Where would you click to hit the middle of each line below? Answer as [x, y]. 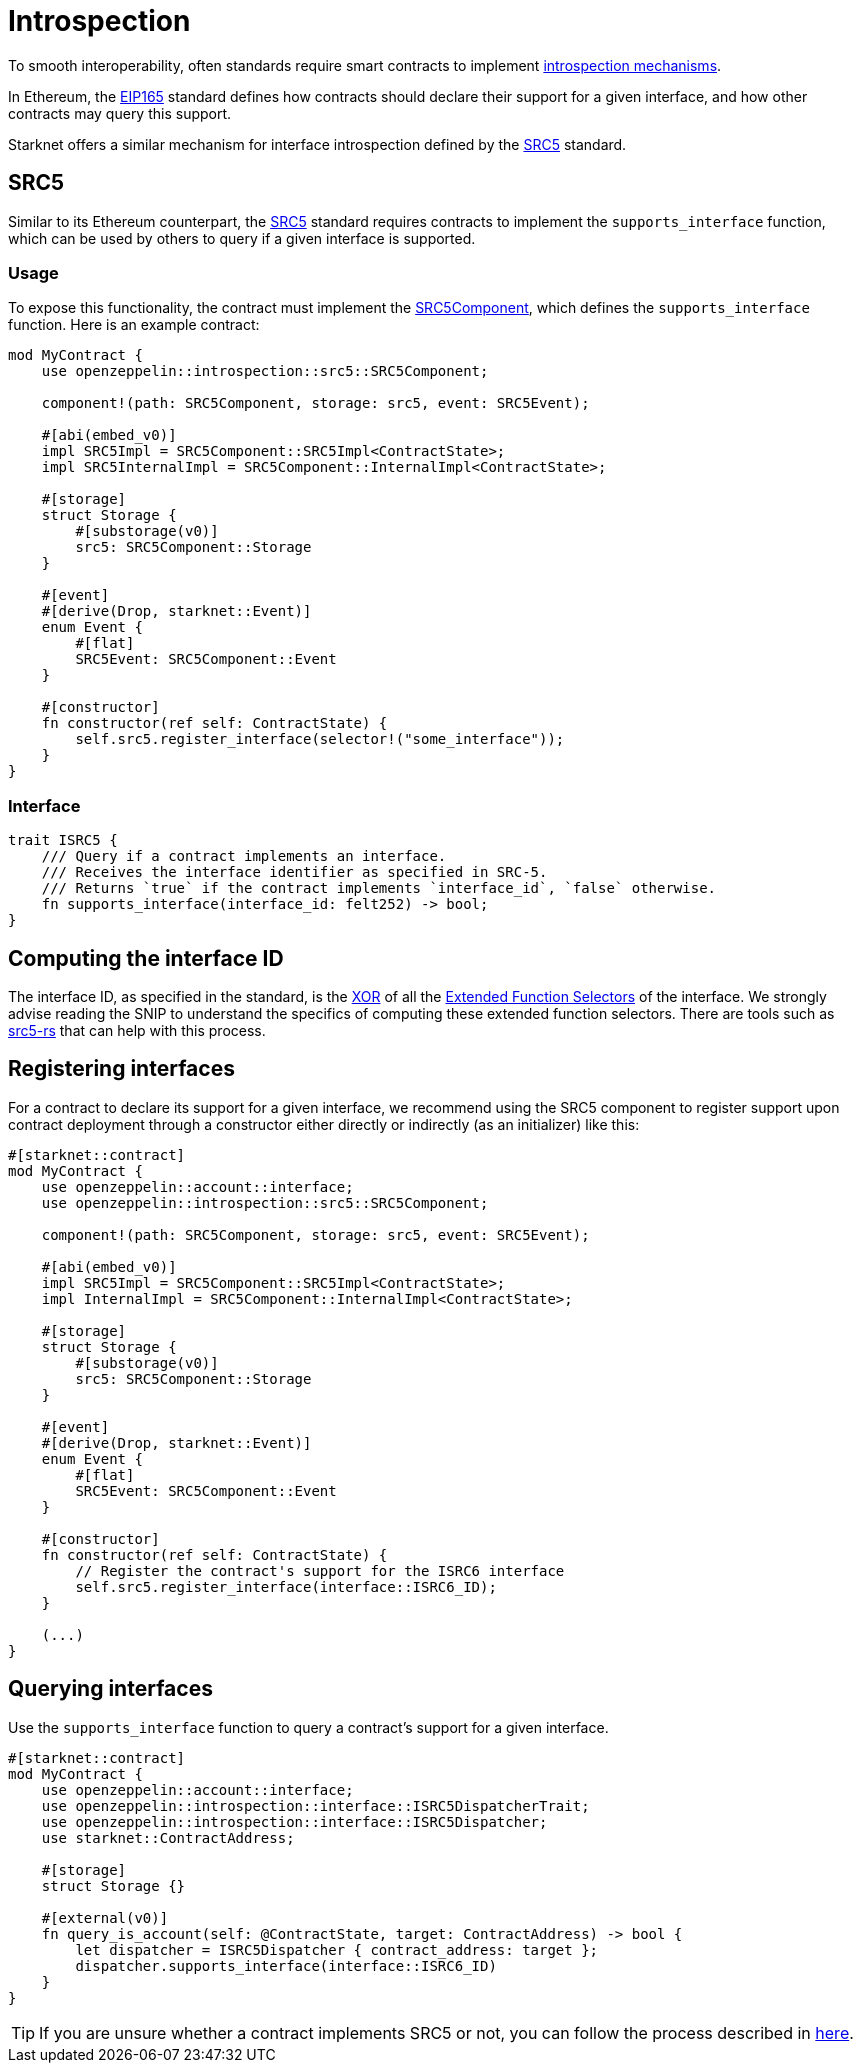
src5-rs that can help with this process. [137, 1030]
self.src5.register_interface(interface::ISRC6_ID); [286, 1586]
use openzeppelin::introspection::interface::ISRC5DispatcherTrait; [315, 1805]
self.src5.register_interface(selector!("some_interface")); [320, 739]
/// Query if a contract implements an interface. [244, 856]
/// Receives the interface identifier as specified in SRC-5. [294, 872]
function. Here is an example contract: [134, 325]
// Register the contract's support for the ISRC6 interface [320, 1570]
